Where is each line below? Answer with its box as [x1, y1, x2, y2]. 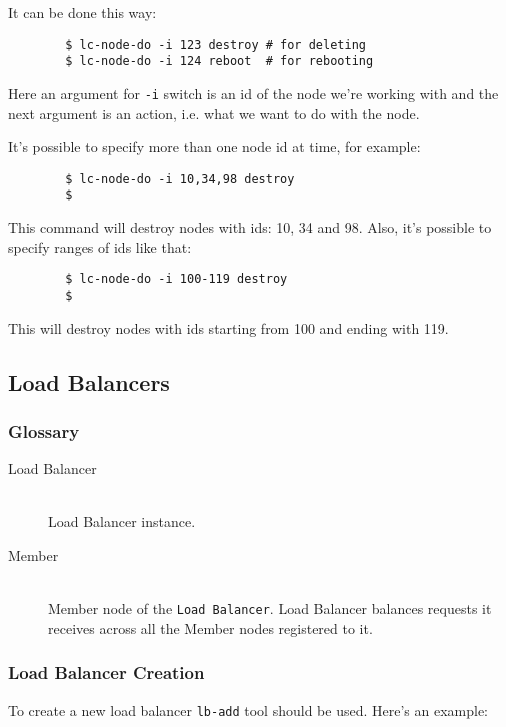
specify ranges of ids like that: [8, 236, 192, 257]
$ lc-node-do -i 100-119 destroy [65, 272, 288, 287]
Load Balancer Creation [8, 660, 205, 685]
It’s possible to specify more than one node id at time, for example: [8, 136, 421, 157]
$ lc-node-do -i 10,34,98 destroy [65, 171, 295, 186]
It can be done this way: [8, 2, 157, 22]
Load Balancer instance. [48, 511, 196, 532]
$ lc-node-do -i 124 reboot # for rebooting [65, 54, 374, 69]
